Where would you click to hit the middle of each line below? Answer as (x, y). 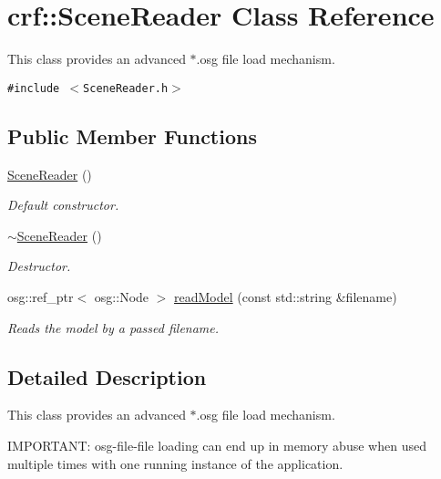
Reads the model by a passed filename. (113, 327)
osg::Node (122, 296)
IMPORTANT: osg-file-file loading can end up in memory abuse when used (217, 445)
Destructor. (39, 266)
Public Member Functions (132, 135)
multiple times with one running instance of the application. (175, 463)
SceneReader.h (126, 88)
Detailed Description (107, 376)
